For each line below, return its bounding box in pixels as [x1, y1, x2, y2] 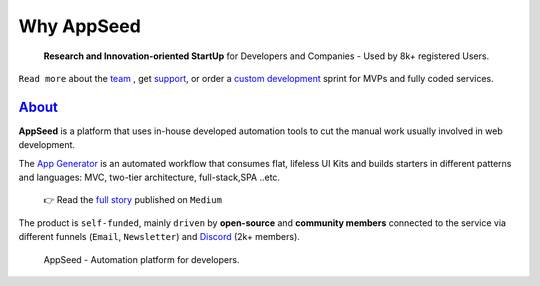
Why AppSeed [18, 15, 142, 37]
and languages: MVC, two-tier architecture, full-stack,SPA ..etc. [18, 171, 280, 184]
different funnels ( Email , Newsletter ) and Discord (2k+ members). [18, 231, 300, 243]
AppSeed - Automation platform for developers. [43, 253, 240, 265]
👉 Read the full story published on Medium [43, 194, 222, 206]
